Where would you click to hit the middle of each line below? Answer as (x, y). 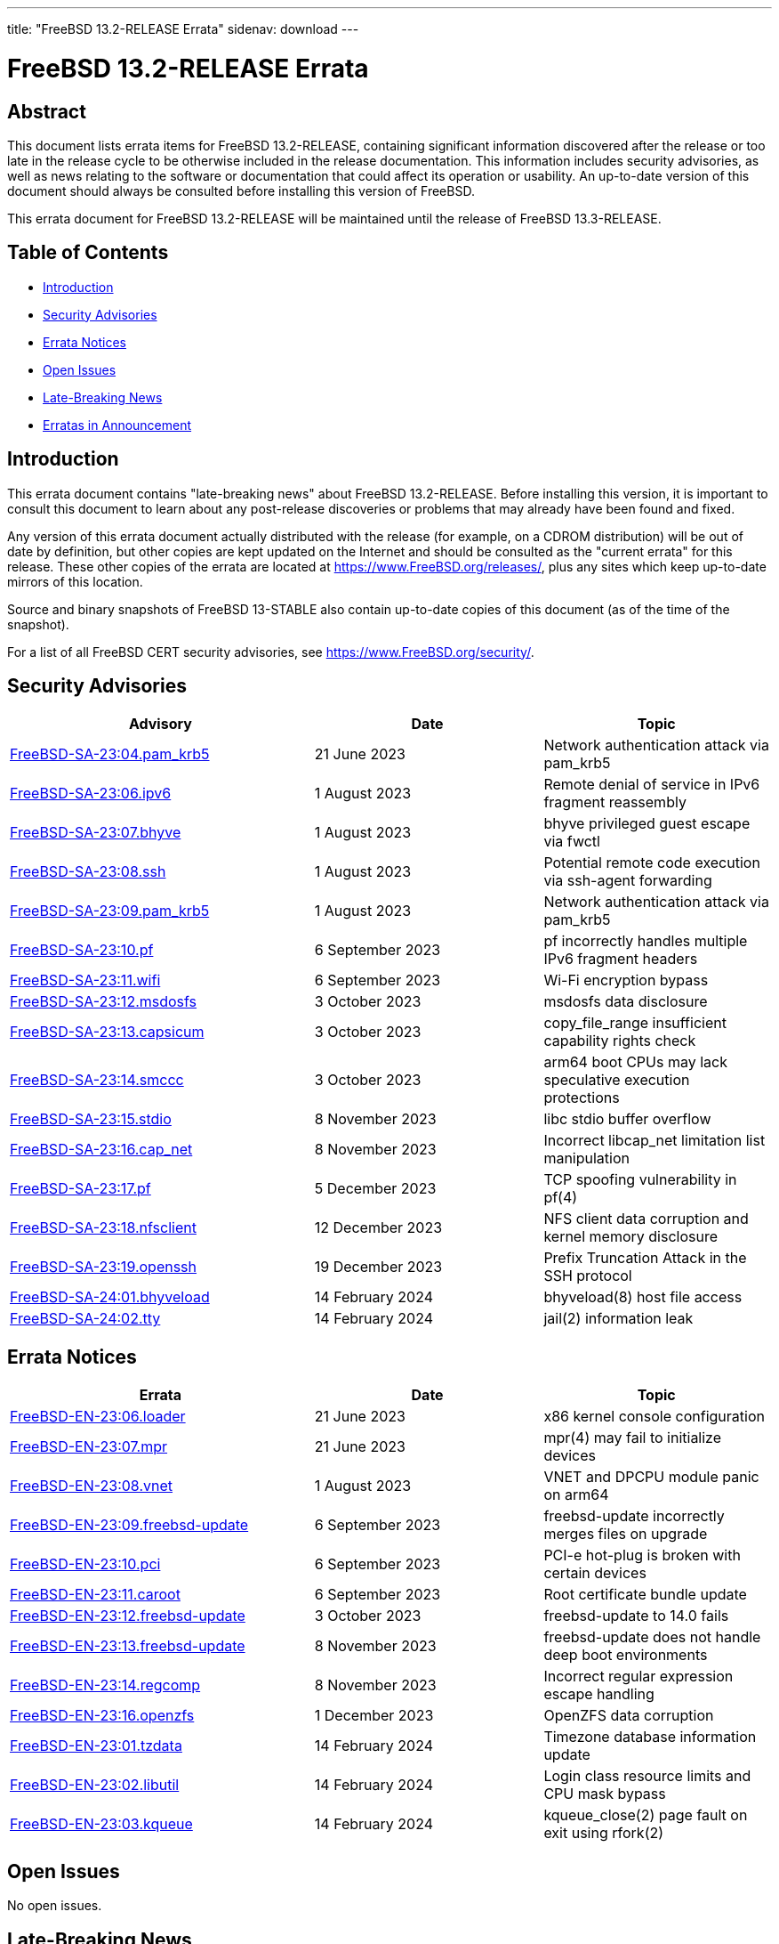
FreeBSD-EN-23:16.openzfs (102, 1716)
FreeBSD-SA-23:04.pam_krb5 (110, 754)
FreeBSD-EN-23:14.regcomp (105, 1685)
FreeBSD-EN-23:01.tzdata (96, 1746)
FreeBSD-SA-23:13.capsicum (107, 1032)
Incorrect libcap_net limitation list (655, 1141)
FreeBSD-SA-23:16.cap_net (101, 1150)
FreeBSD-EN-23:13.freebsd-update (128, 1646)
